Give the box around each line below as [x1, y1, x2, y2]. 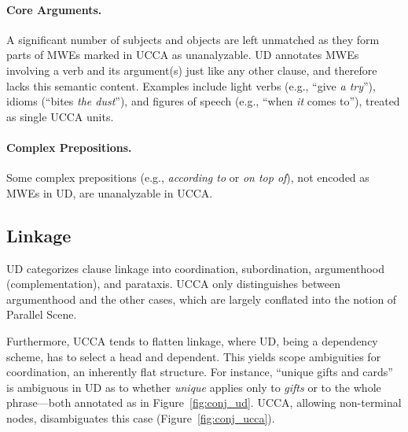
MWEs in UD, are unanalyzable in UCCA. [6, 184, 213, 201]
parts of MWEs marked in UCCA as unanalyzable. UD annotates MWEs [6, 46, 359, 63]
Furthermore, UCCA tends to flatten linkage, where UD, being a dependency [6, 332, 378, 349]
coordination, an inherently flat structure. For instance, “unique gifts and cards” [6, 364, 393, 380]
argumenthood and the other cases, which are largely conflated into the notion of [6, 290, 397, 307]
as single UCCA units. [6, 108, 114, 124]
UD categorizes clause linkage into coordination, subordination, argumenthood [6, 260, 384, 276]
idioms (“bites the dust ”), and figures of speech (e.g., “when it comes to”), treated [6, 93, 400, 109]
